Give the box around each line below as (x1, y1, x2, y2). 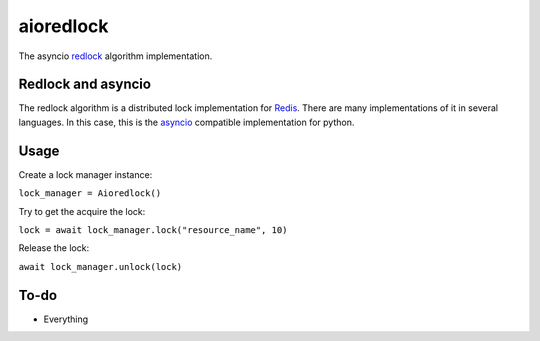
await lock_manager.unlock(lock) (18, 261, 183, 272)
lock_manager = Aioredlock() (18, 188, 162, 199)
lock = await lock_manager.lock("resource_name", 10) (18, 224, 288, 235)
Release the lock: (18, 242, 90, 254)
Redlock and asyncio (18, 76, 152, 93)
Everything (43, 313, 89, 325)
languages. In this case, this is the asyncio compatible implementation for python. (18, 116, 355, 128)
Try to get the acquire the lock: (18, 205, 146, 217)
